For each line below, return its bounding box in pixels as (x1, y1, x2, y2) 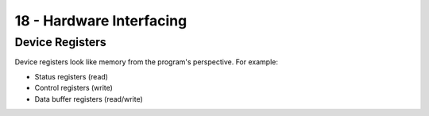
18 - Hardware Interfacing (14, 12, 187, 29)
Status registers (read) (34, 72, 109, 81)
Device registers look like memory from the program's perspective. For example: (14, 57, 278, 67)
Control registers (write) (34, 83, 113, 93)
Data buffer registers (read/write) (34, 94, 143, 103)
